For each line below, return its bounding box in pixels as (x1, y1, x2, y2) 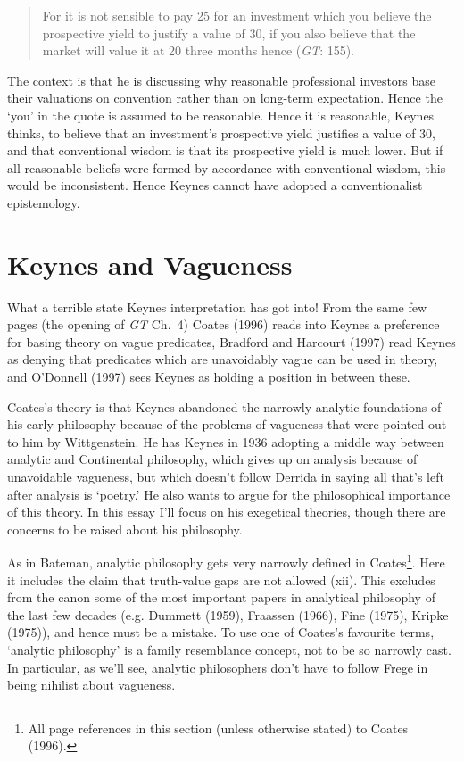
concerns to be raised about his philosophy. (7, 519, 243, 538)
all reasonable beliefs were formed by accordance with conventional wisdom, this (7, 158, 446, 177)
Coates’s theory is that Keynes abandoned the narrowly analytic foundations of (7, 397, 442, 416)
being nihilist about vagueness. (7, 675, 176, 694)
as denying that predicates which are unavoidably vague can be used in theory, (7, 350, 438, 368)
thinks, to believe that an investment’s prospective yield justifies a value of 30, (7, 123, 435, 142)
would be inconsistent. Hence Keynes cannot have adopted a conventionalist (7, 176, 423, 194)
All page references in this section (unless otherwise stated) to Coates (28, 718, 409, 737)
